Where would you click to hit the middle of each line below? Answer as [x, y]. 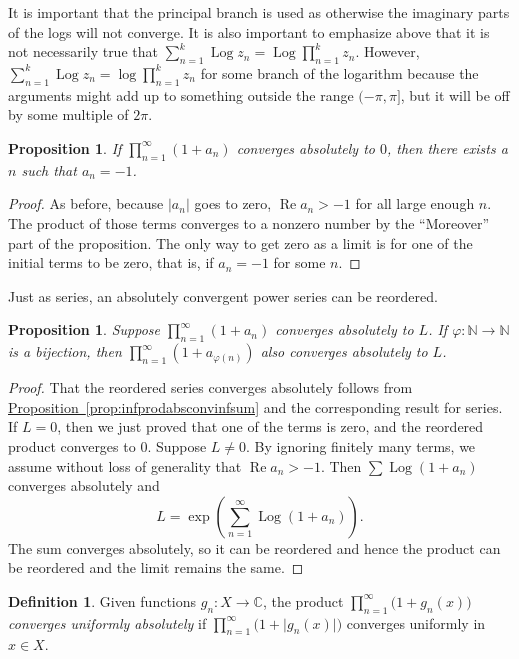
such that [49, 169]
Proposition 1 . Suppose [84, 329]
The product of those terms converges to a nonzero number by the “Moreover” [249, 222]
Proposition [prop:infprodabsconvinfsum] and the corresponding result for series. [255, 406]
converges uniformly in [416, 622]
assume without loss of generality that [125, 465]
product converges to [72, 445]
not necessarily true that [83, 51]
